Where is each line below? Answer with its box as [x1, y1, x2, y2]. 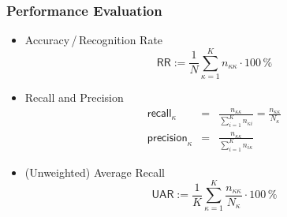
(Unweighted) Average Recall [24, 163, 165, 180]
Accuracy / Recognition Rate [24, 32, 163, 48]
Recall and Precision [24, 88, 124, 105]
